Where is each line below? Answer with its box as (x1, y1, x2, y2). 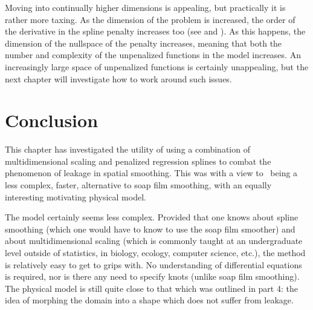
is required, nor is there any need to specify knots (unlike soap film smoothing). (5, 270, 300, 283)
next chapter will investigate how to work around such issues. (5, 72, 232, 85)
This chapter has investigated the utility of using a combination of (5, 143, 250, 156)
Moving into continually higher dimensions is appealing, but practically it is (5, 1, 286, 13)
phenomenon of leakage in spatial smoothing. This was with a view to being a (5, 167, 298, 179)
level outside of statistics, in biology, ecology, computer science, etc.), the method (5, 246, 306, 259)
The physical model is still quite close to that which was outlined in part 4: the (5, 282, 298, 294)
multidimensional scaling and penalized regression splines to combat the (5, 154, 271, 167)
